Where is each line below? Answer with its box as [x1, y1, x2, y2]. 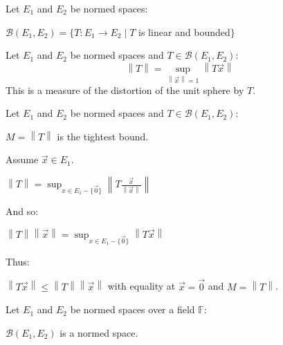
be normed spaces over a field [70, 302, 195, 317]
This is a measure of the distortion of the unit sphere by [6, 82, 244, 97]
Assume [6, 152, 39, 167]
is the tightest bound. [57, 129, 149, 143]
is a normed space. [60, 325, 138, 339]
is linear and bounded [138, 24, 230, 39]
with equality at [107, 279, 176, 293]
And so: [6, 204, 39, 218]
